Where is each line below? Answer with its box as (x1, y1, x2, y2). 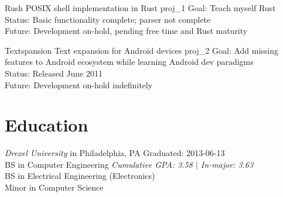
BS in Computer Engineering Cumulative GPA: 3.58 (5, 158, 193, 170)
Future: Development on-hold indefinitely (5, 78, 153, 91)
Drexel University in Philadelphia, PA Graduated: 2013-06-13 (5, 147, 225, 159)
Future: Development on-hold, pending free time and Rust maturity (5, 25, 248, 37)
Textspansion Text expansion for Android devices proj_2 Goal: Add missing (5, 44, 279, 56)
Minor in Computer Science (5, 181, 104, 193)
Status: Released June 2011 (5, 67, 103, 79)
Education (5, 113, 88, 137)
